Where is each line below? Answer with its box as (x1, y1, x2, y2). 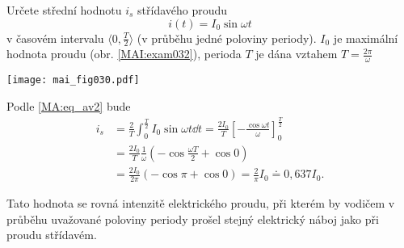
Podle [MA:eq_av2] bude (6, 97, 131, 114)
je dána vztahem (255, 45, 338, 62)
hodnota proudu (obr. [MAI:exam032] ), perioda (6, 45, 242, 62)
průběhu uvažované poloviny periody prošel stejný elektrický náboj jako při (6, 210, 379, 227)
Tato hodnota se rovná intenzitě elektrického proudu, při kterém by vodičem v (6, 195, 395, 212)
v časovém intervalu (6, 29, 104, 46)
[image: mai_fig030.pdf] (6, 74, 140, 86)
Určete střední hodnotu (6, 2, 122, 18)
